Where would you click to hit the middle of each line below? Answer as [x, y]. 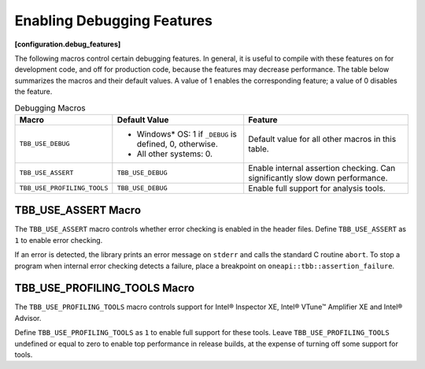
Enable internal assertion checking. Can [322, 168]
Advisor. [28, 318]
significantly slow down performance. [318, 177]
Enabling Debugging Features [113, 20]
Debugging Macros [50, 108]
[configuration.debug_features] [68, 44]
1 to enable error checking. [59, 240]
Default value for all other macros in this [322, 139]
